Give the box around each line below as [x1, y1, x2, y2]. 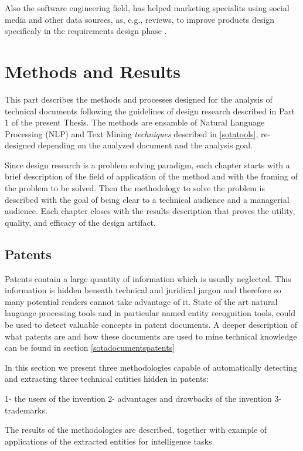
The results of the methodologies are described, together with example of [5, 423, 267, 436]
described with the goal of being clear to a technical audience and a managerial [5, 193, 290, 205]
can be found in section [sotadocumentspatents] [5, 341, 175, 354]
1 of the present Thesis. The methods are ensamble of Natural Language [5, 116, 265, 128]
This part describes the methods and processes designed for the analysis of [5, 93, 273, 105]
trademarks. [5, 403, 47, 416]
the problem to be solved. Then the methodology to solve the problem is [5, 182, 265, 194]
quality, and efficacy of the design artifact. [5, 216, 156, 228]
